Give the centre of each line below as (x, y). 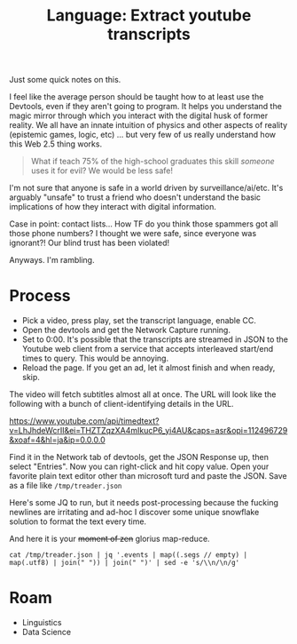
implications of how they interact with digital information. (113, 207)
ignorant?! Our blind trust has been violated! (90, 243)
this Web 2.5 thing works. (56, 144)
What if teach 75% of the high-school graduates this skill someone (152, 162)
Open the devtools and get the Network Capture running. (126, 330)
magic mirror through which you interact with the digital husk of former (139, 115)
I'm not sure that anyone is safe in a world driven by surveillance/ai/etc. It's (146, 188)
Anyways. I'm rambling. (52, 260)
